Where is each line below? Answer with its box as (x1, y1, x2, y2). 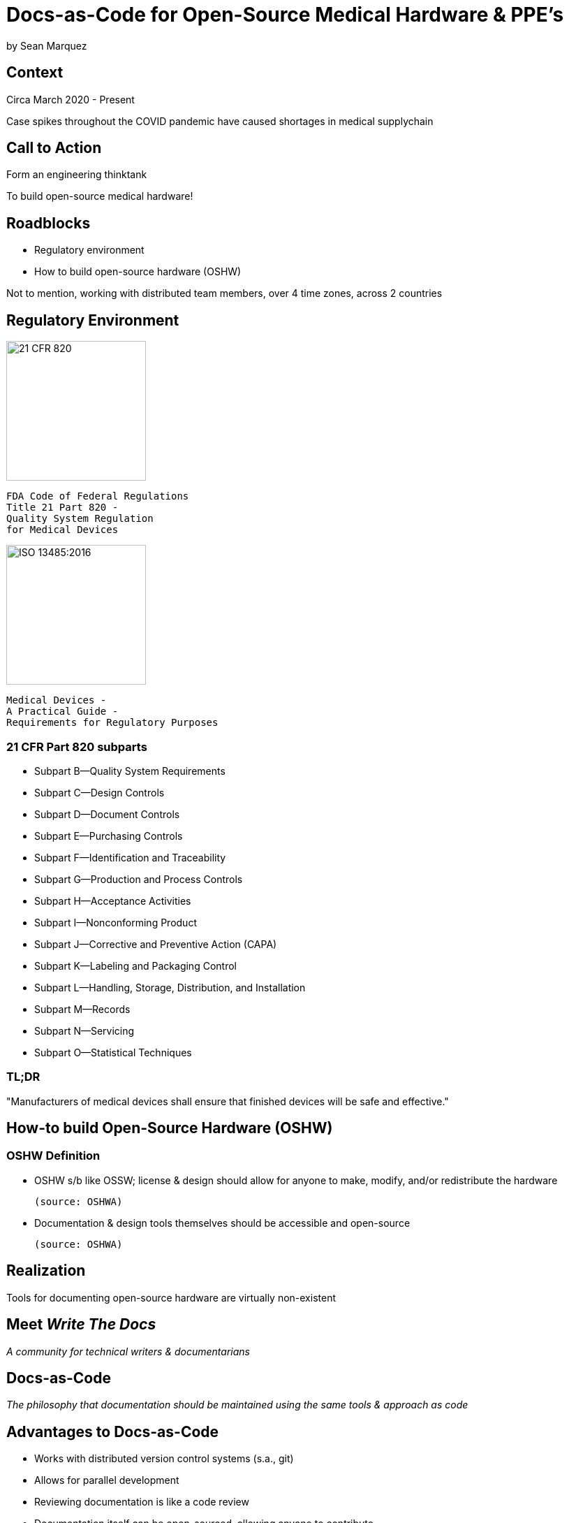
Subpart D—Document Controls (34, 808, 180, 820)
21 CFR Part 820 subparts (6, 739, 147, 754)
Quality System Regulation (6, 513, 154, 525)
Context (6, 64, 64, 82)
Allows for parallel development (34, 1474, 179, 1487)
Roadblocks (6, 214, 91, 232)
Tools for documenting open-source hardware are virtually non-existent (6, 1291, 337, 1304)
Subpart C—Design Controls (34, 786, 165, 799)
